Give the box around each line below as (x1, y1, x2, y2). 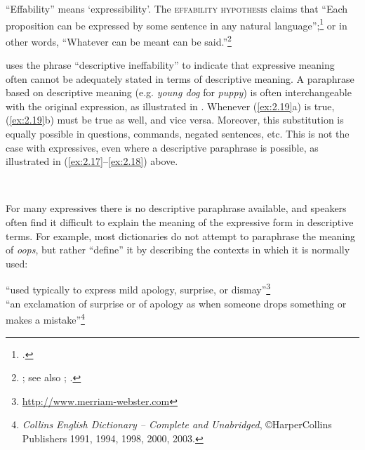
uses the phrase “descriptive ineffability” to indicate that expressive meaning (6, 58, 335, 72)
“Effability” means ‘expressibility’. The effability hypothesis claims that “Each (6, 1, 348, 15)
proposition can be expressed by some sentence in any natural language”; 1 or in (6, 15, 347, 32)
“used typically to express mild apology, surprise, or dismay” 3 (6, 280, 271, 297)
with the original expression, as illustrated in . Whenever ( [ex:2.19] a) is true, (6, 98, 335, 113)
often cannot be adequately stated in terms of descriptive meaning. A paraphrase (6, 71, 354, 86)
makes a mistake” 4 (6, 310, 85, 326)
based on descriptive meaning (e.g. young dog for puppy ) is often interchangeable (6, 85, 352, 100)
